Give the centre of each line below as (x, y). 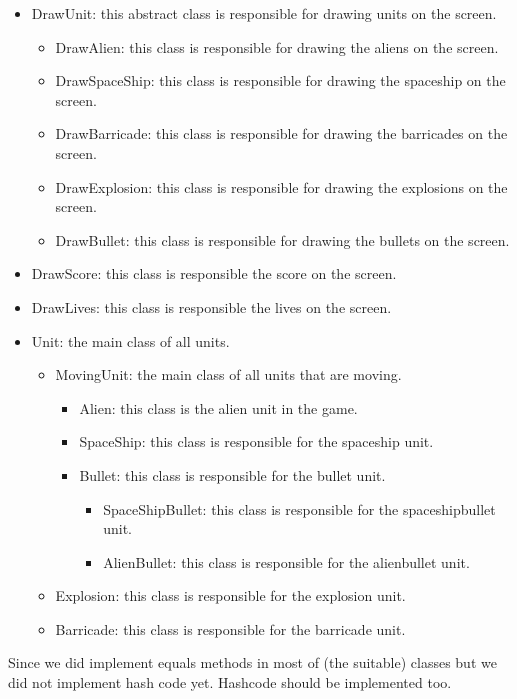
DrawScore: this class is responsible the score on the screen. (214, 273)
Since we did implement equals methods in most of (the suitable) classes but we (252, 662)
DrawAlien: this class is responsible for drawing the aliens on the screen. (277, 46)
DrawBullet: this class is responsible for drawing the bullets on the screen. (282, 239)
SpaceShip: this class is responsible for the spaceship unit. (256, 441)
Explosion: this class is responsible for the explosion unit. (230, 595)
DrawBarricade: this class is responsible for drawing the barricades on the (281, 133)
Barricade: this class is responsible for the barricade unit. (230, 628)
